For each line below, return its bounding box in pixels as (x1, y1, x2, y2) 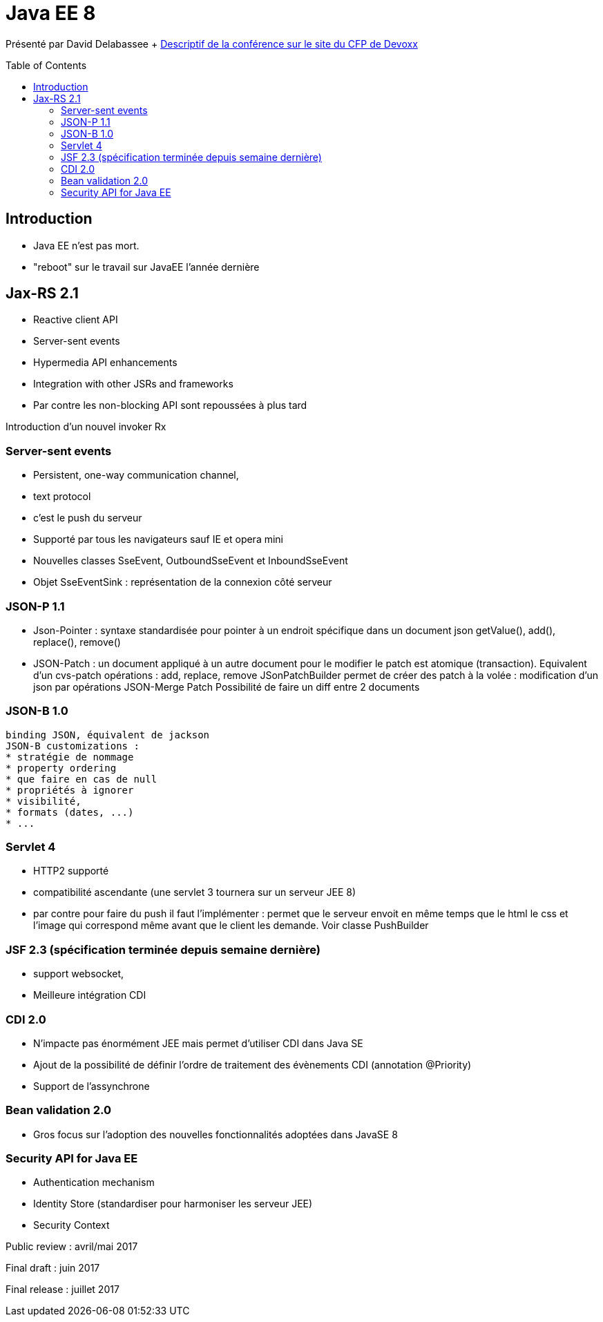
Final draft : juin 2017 (6, 1262, 100, 1274)
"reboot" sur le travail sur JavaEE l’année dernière (33, 260, 260, 273)
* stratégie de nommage (6, 751, 134, 763)
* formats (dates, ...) (6, 806, 134, 818)
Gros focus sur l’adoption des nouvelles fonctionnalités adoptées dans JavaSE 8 (33, 1128, 398, 1140)
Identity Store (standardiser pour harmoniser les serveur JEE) (33, 1198, 313, 1210)
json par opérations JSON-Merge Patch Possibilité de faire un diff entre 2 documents (33, 680, 420, 693)
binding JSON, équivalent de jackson (6, 729, 210, 740)
